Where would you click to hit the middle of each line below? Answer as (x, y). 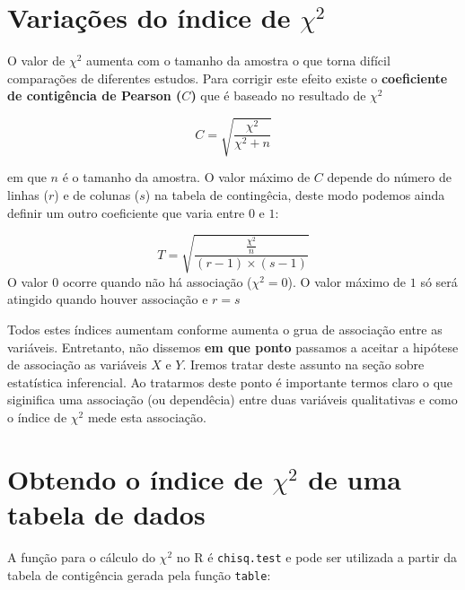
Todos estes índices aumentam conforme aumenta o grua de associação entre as (225, 329)
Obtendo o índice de (135, 478)
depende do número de (389, 177)
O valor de (36, 61)
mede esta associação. (147, 416)
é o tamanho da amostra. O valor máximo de (186, 177)
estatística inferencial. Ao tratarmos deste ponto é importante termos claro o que (230, 382)
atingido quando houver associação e (108, 299)
